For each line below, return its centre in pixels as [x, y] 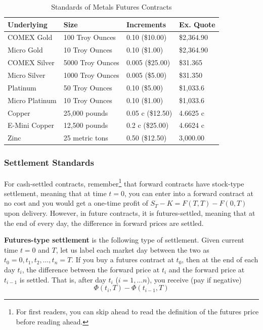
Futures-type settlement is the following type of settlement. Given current [124, 240]
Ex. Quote [197, 24]
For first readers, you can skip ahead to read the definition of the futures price [137, 312]
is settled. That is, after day [63, 279]
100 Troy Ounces [90, 37]
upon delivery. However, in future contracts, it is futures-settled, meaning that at [130, 213]
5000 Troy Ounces [91, 62]
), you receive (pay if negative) [194, 279]
